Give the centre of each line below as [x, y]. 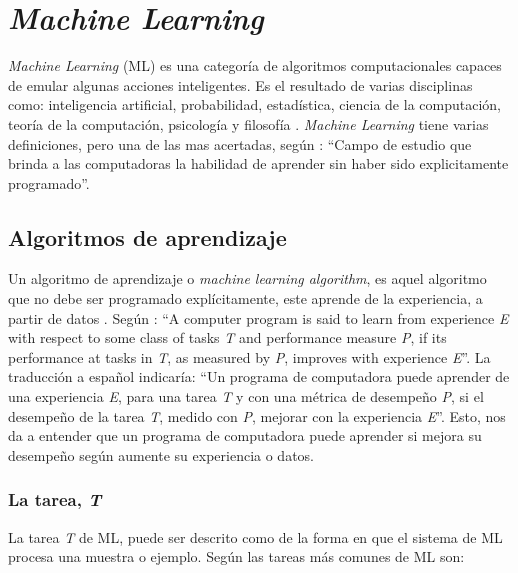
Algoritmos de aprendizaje [147, 236]
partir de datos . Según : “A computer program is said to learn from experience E [258, 317]
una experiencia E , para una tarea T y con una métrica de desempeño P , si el [246, 396]
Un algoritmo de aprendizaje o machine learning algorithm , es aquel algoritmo [247, 278]
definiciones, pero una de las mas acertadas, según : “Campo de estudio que [240, 143]
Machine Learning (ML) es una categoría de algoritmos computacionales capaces [255, 65]
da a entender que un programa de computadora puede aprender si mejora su [245, 435]
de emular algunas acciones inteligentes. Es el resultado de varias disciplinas [240, 84]
